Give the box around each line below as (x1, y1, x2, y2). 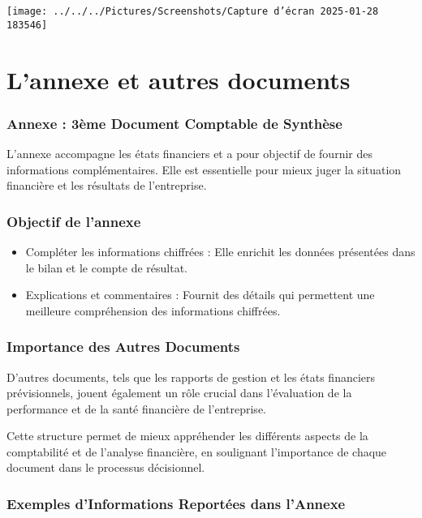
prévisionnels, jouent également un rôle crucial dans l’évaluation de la (6, 384, 352, 401)
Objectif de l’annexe (6, 211, 141, 231)
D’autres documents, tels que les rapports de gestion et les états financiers (6, 368, 376, 385)
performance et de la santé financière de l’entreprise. (6, 400, 266, 417)
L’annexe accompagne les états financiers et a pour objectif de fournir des (6, 144, 372, 161)
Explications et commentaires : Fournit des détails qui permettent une (25, 286, 375, 303)
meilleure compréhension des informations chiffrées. (25, 302, 281, 319)
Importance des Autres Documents (6, 336, 240, 357)
